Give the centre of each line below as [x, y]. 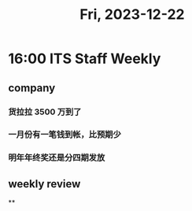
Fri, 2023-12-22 [132, 15]
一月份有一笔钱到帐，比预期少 [65, 135]
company [32, 88]
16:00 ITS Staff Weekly [85, 59]
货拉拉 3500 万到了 [45, 112]
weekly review [44, 184]
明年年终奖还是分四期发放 [57, 157]
